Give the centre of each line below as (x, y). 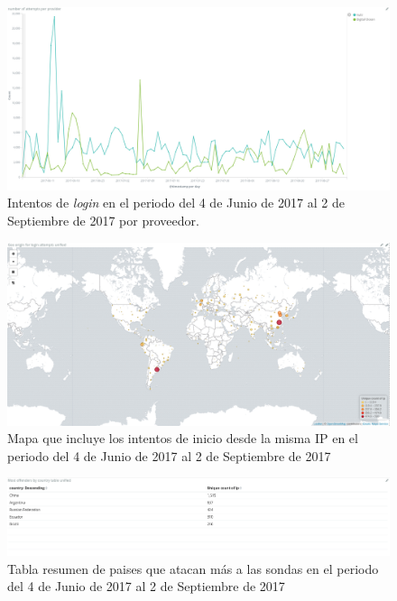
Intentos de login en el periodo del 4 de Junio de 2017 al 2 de (176, 203)
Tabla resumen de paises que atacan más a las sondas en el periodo (193, 568)
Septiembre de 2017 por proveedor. (103, 221)
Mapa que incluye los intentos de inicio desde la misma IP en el (183, 438)
